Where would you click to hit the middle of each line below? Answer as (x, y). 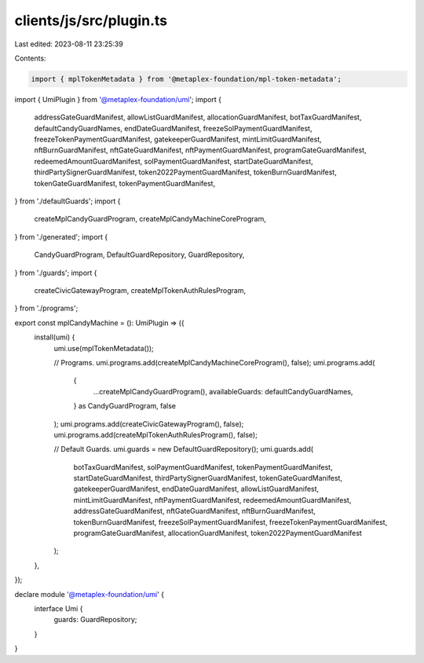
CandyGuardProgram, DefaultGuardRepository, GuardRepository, (139, 255)
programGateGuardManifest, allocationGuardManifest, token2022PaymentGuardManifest (218, 533)
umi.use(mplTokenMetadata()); (104, 348)
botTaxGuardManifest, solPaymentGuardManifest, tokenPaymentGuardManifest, (203, 467)
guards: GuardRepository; (95, 620)
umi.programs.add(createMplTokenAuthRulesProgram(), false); (156, 434)
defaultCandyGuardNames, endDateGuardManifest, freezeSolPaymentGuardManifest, (173, 128)
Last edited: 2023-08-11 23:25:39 (69, 44)
